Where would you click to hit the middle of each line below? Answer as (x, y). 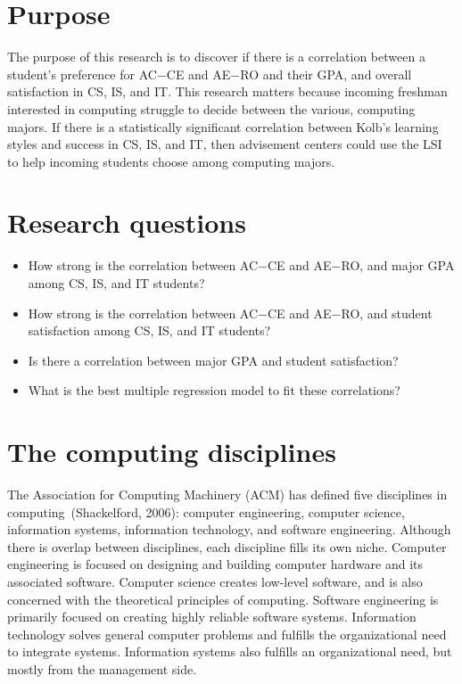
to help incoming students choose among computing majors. (171, 161)
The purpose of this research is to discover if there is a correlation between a (216, 57)
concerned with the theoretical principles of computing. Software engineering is (223, 599)
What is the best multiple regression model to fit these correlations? (214, 390)
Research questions (127, 223)
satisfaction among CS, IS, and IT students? (149, 330)
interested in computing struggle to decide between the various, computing (211, 108)
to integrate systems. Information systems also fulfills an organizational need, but (230, 651)
